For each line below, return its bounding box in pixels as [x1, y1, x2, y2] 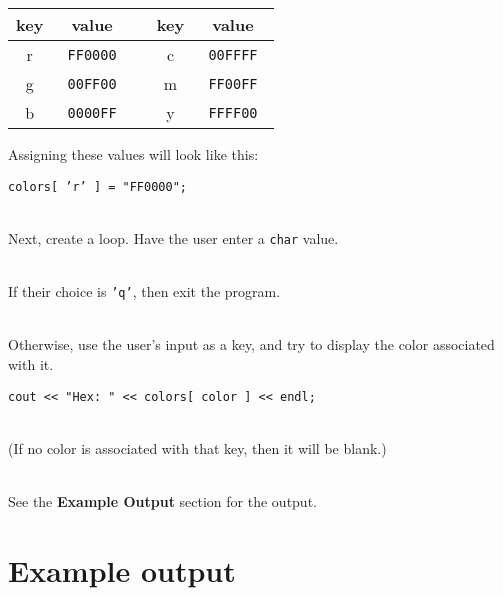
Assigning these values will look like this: [8, 144, 259, 164]
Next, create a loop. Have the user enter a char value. [8, 227, 339, 248]
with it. [8, 353, 54, 374]
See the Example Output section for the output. [8, 490, 317, 511]
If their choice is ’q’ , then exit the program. [8, 281, 281, 302]
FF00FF [208, 75, 258, 92]
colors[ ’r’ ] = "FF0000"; [8, 179, 187, 194]
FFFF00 [208, 104, 258, 121]
